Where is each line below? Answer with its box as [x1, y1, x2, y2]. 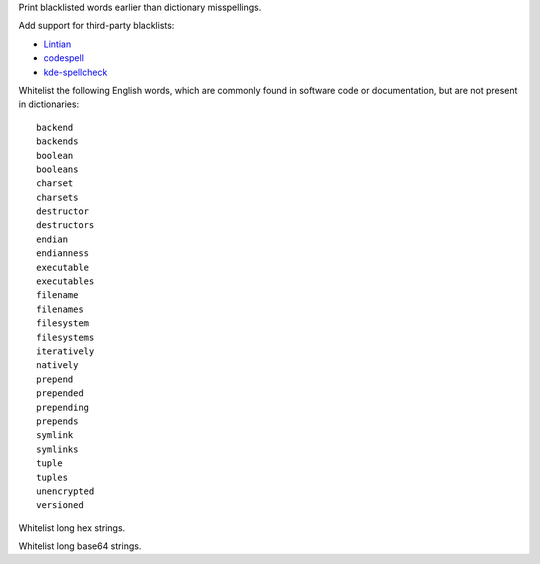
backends [36, 136, 79, 147]
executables [36, 276, 95, 287]
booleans [36, 163, 79, 175]
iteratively [36, 345, 95, 357]
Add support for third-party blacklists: [18, 20, 175, 32]
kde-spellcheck [43, 66, 108, 78]
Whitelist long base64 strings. [18, 540, 142, 552]
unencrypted [36, 485, 95, 497]
